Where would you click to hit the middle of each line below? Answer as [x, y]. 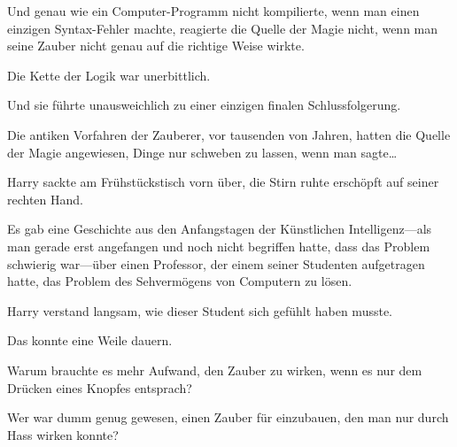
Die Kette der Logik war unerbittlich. [109, 75]
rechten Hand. [45, 199]
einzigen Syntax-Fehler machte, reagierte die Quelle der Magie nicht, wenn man [223, 28]
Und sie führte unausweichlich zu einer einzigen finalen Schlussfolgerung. [204, 105]
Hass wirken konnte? [63, 434]
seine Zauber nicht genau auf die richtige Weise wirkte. [156, 46]
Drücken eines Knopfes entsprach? [100, 387]
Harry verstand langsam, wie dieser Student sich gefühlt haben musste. [200, 310]
